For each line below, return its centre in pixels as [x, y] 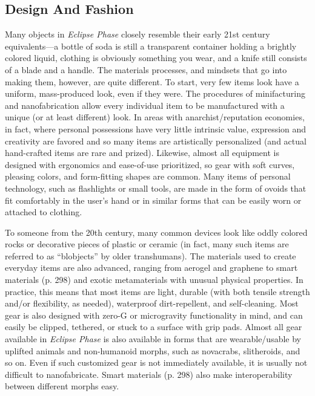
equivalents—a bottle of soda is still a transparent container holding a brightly [151, 46]
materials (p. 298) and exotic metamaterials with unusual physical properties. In [154, 280]
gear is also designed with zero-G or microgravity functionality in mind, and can [154, 315]
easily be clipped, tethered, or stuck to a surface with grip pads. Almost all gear [154, 327]
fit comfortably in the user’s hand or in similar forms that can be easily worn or [153, 200]
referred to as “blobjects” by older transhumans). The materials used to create [151, 255]
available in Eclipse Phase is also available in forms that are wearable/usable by [153, 339]
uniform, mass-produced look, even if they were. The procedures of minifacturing [155, 93]
